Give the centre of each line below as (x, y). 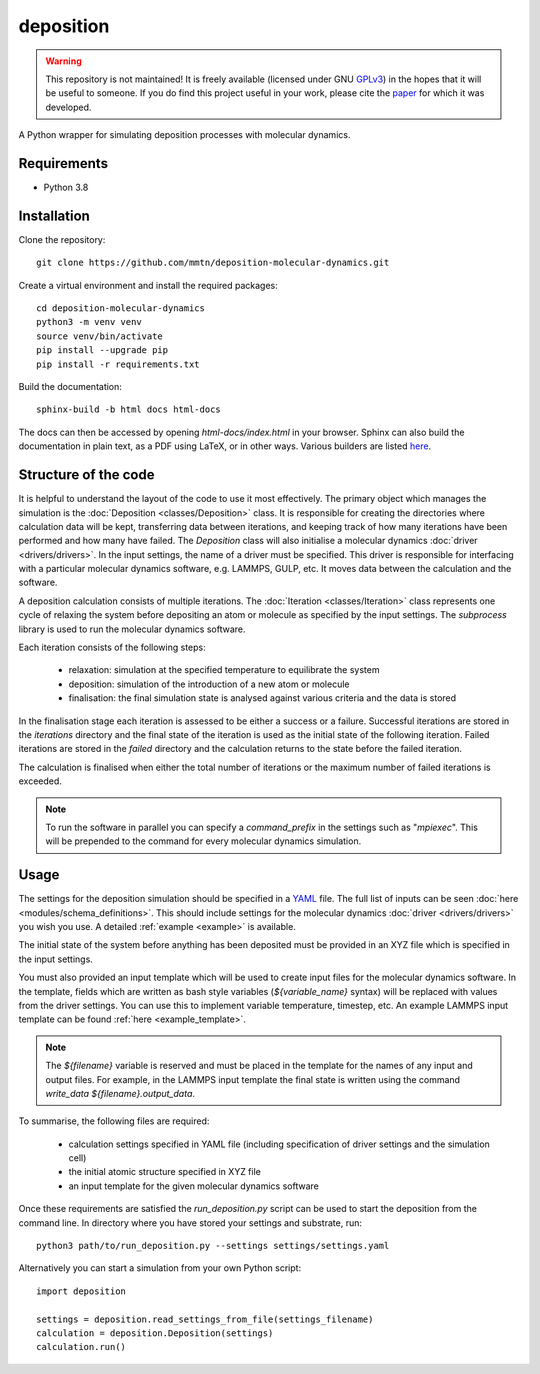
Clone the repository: (62, 239)
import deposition (81, 1291)
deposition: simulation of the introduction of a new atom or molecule (209, 684)
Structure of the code (86, 475)
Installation (54, 215)
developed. (68, 107)
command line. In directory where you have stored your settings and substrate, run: (190, 1222)
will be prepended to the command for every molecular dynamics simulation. (203, 841)
